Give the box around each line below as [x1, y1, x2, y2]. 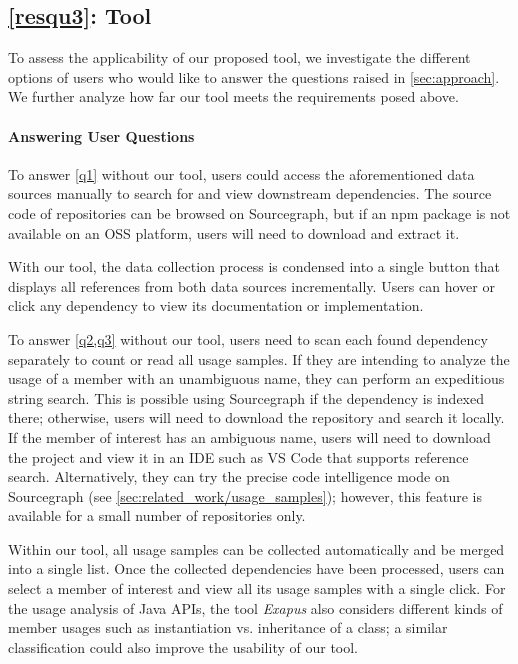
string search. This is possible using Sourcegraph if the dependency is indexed [8, 387, 485, 408]
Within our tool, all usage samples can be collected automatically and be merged [8, 538, 505, 559]
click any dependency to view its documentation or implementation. [8, 295, 424, 316]
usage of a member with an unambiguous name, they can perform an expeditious [8, 368, 505, 389]
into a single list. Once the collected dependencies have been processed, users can [8, 558, 505, 579]
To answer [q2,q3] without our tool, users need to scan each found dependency [8, 328, 488, 349]
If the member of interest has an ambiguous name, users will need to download [8, 426, 491, 447]
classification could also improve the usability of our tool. [8, 636, 359, 657]
